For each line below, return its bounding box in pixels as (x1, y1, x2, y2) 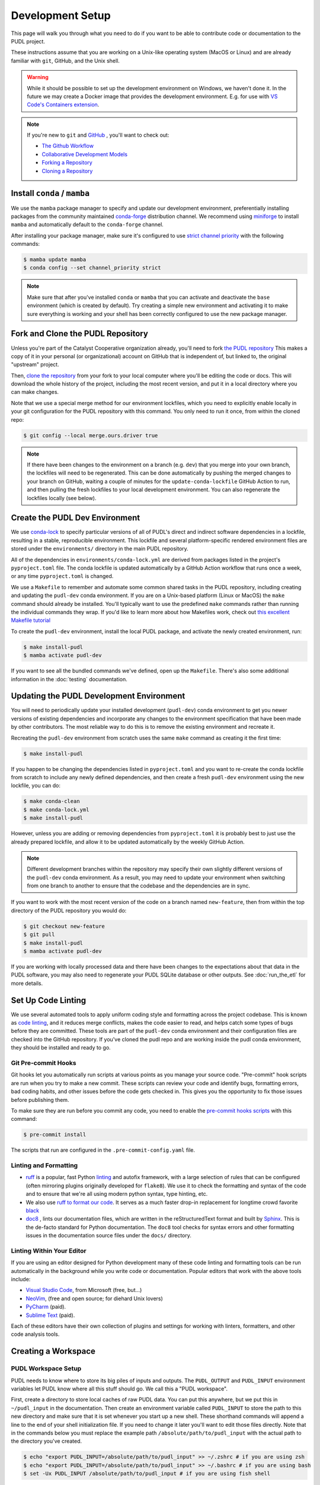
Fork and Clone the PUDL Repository (11, 328, 148, 339)
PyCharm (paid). (25, 1303, 66, 1310)
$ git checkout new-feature (23, 922, 105, 930)
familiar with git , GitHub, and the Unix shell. (11, 57, 120, 64)
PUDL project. (11, 37, 46, 45)
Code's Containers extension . (27, 101, 100, 108)
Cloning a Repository (41, 167, 93, 175)
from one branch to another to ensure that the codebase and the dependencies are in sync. (27, 882, 251, 889)
